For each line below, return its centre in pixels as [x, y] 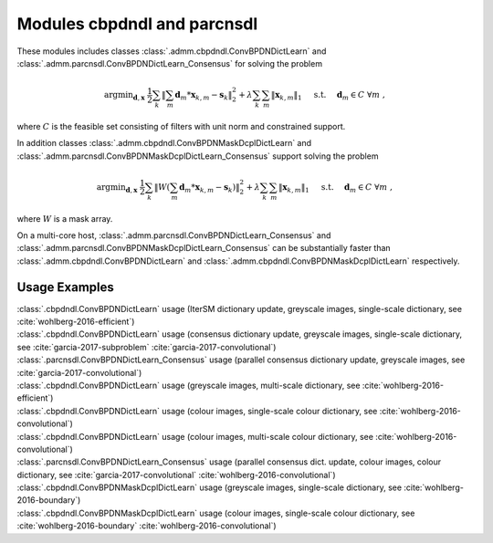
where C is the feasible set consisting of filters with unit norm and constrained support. [181, 126]
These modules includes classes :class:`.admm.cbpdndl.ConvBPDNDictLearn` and [172, 51]
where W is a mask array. [65, 218]
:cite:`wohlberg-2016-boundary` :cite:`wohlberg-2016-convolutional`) [147, 526]
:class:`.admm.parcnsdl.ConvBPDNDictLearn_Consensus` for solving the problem [170, 63]
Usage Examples [65, 287]
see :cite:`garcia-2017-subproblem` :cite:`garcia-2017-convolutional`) [147, 347]
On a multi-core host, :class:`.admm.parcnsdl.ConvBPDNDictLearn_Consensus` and [174, 235]
